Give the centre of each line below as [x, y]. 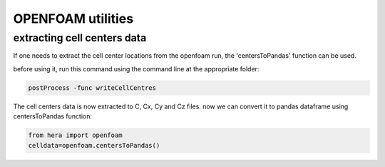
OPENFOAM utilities [73, 19]
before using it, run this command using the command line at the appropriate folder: [136, 69]
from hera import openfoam [75, 135]
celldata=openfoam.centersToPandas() [94, 145]
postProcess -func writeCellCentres [92, 88]
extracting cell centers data [80, 38]
